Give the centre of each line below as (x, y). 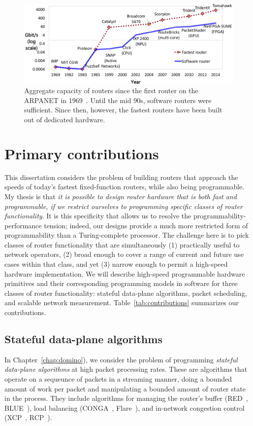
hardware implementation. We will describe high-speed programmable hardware (125, 273)
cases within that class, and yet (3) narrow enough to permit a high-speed (116, 264)
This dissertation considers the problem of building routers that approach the (121, 177)
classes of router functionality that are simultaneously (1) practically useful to (122, 244)
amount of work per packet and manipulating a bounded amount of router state (125, 388)
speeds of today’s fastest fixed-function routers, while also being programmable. (125, 187)
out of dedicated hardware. (65, 120)
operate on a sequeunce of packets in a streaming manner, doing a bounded (118, 379)
